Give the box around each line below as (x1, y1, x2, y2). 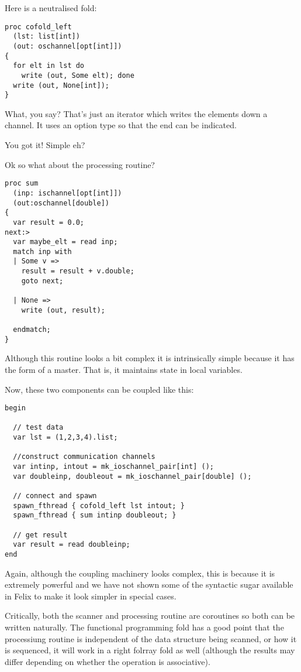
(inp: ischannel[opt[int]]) (13, 188, 122, 197)
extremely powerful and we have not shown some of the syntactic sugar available (5, 578, 293, 591)
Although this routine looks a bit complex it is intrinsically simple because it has (5, 352, 295, 364)
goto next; (21, 276, 64, 285)
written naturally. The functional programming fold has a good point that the (5, 621, 284, 633)
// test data (13, 423, 64, 432)
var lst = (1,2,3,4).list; (13, 433, 118, 442)
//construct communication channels (13, 452, 155, 461)
